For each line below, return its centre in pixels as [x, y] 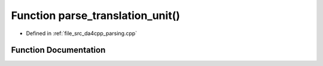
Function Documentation [58, 50]
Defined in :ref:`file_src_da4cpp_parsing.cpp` [82, 33]
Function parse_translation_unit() [96, 15]
